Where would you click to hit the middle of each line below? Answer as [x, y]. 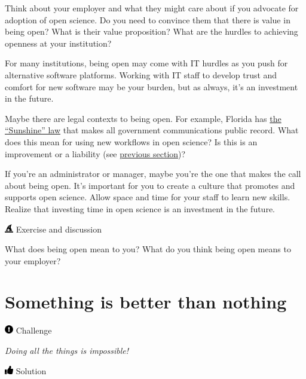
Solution [31, 370]
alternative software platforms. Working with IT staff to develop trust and [141, 74]
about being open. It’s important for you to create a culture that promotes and [150, 185]
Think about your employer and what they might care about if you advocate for [152, 8]
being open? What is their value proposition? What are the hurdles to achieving [152, 31]
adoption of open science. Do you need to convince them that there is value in [148, 19]
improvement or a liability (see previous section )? [95, 153]
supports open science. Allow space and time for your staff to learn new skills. [148, 197]
